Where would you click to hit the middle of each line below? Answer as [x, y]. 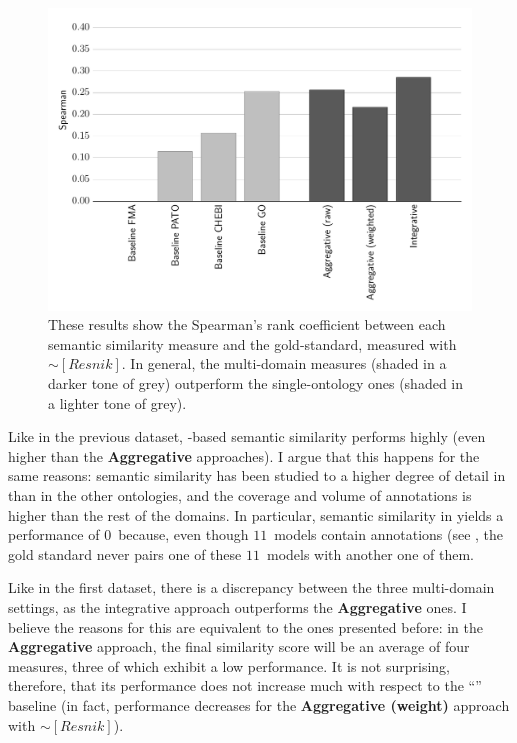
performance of [54, 534]
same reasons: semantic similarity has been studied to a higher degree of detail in [257, 475]
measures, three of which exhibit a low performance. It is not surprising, [229, 665]
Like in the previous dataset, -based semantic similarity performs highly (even [247, 436]
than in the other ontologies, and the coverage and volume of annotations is [240, 495]
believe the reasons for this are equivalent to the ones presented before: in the [245, 626]
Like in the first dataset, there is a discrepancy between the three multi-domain [251, 587]
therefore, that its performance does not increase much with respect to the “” [245, 685]
